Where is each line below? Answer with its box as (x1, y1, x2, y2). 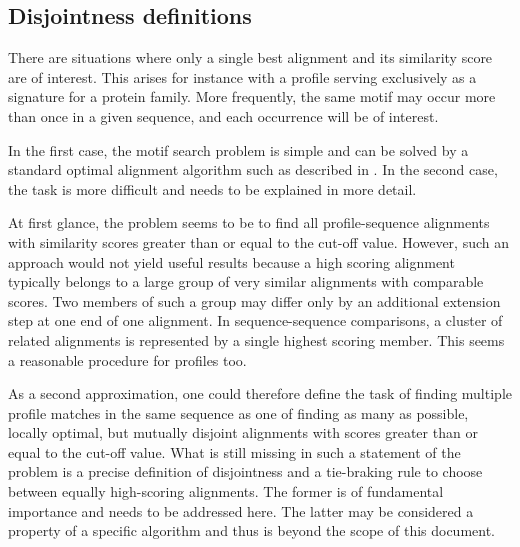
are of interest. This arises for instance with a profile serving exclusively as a (8, 66, 477, 87)
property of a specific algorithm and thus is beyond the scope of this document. (8, 520, 496, 541)
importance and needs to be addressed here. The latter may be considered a (8, 500, 474, 521)
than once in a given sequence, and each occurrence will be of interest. (8, 105, 439, 126)
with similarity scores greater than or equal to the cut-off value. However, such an (8, 231, 509, 252)
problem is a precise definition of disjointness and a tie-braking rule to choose (8, 461, 483, 482)
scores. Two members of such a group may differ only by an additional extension (8, 290, 501, 311)
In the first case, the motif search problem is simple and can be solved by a (8, 139, 469, 160)
